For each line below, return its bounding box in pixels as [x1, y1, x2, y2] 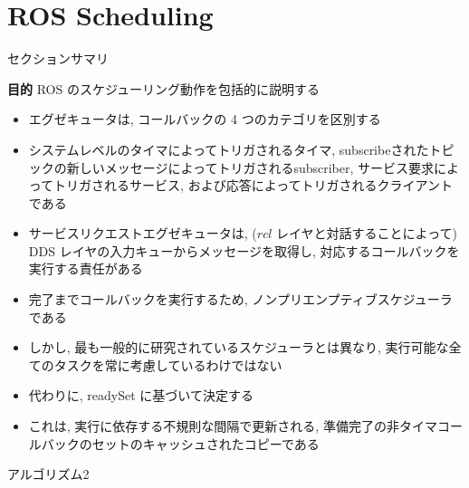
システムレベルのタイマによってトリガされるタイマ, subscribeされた [28, 139, 429, 158]
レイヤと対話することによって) [276, 224, 457, 243]
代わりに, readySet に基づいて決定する [28, 386, 254, 405]
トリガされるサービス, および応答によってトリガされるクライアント [53, 176, 453, 195]
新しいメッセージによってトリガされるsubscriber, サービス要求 [66, 158, 435, 177]
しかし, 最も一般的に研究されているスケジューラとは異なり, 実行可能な [28, 338, 449, 357]
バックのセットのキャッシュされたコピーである [41, 434, 320, 453]
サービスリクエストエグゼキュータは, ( [28, 224, 257, 243]
